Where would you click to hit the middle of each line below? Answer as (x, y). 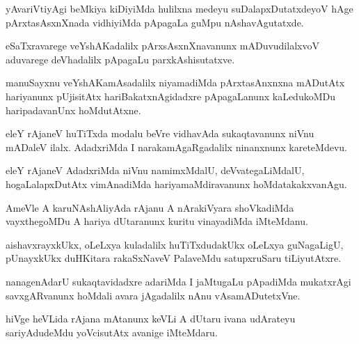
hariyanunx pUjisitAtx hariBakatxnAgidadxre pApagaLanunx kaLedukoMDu (170, 96)
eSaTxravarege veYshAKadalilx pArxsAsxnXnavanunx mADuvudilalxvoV (162, 46)
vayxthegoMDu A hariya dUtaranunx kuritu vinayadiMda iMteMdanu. (157, 221)
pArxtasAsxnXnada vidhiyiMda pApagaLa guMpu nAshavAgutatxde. (155, 22)
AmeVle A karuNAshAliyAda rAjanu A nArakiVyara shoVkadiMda (150, 207)
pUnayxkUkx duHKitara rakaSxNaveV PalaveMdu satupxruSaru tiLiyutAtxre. (174, 258)
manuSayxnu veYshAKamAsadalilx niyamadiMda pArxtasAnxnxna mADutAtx (175, 83)
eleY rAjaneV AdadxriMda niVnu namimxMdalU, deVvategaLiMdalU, (155, 170)
